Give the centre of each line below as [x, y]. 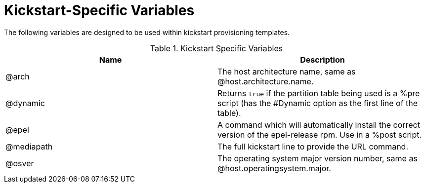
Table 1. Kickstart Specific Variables [216, 48]
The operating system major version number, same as [318, 158]
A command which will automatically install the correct [319, 125]
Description [322, 59]
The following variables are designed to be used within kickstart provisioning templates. [147, 32]
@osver [20, 163]
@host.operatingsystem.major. [274, 168]
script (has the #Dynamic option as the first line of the [318, 103]
